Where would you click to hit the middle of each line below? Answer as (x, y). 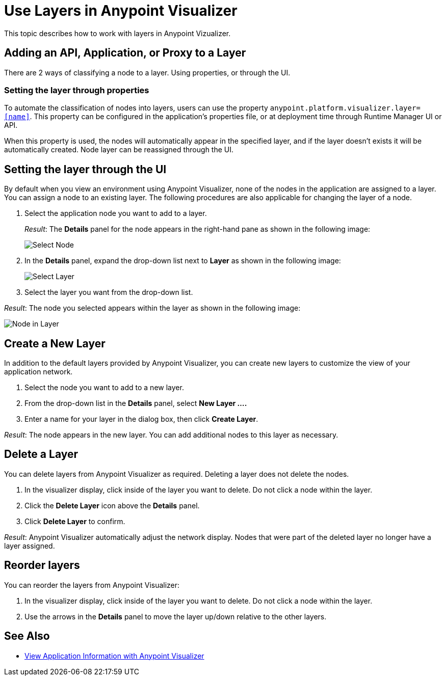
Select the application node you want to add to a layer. (116, 213)
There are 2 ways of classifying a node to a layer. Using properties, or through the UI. (147, 72)
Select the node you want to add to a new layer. (104, 388)
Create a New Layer (55, 343)
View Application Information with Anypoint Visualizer (114, 656)
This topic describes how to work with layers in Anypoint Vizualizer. (117, 33)
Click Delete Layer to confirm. (75, 521)
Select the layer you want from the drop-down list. (109, 292)
